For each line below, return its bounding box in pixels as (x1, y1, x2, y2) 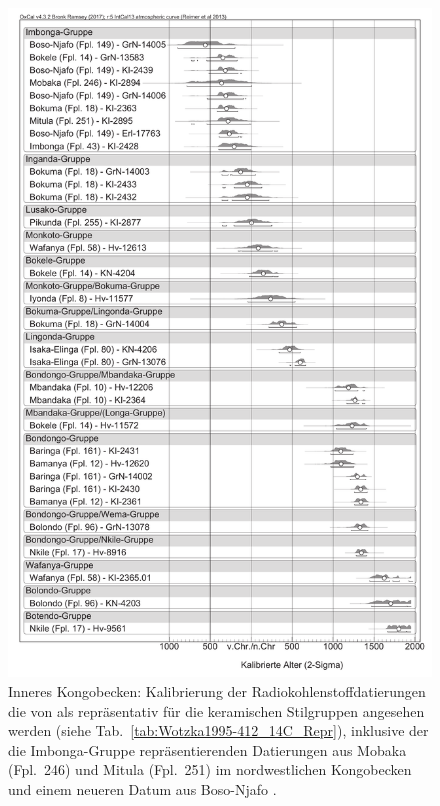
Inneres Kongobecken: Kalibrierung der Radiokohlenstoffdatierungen (8, 680, 426, 701)
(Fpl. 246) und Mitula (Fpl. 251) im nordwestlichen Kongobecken (8, 759, 412, 780)
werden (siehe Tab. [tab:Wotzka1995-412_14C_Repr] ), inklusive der (8, 720, 429, 741)
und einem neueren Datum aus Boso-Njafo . (8, 778, 277, 799)
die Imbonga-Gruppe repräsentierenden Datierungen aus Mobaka (8, 739, 407, 760)
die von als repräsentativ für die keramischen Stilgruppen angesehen (8, 700, 425, 721)
